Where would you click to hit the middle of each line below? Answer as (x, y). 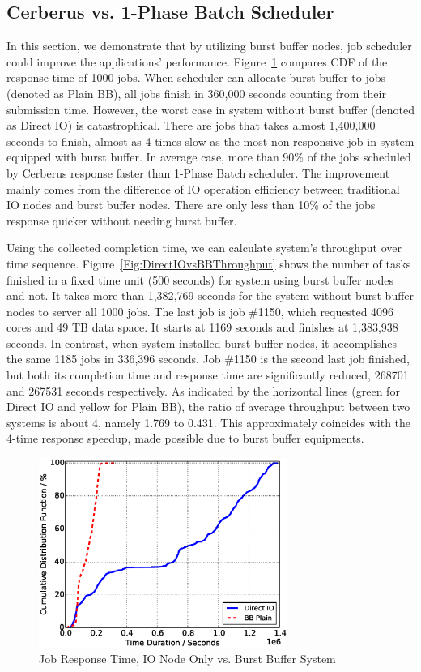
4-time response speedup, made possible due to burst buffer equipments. (185, 438)
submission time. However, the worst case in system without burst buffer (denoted (210, 109)
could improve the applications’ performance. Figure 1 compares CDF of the (197, 61)
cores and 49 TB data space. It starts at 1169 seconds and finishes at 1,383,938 (202, 327)
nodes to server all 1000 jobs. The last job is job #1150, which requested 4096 (200, 311)
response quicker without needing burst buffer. (122, 220)
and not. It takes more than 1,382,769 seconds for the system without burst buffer (210, 295)
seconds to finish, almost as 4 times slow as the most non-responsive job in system (210, 141)
